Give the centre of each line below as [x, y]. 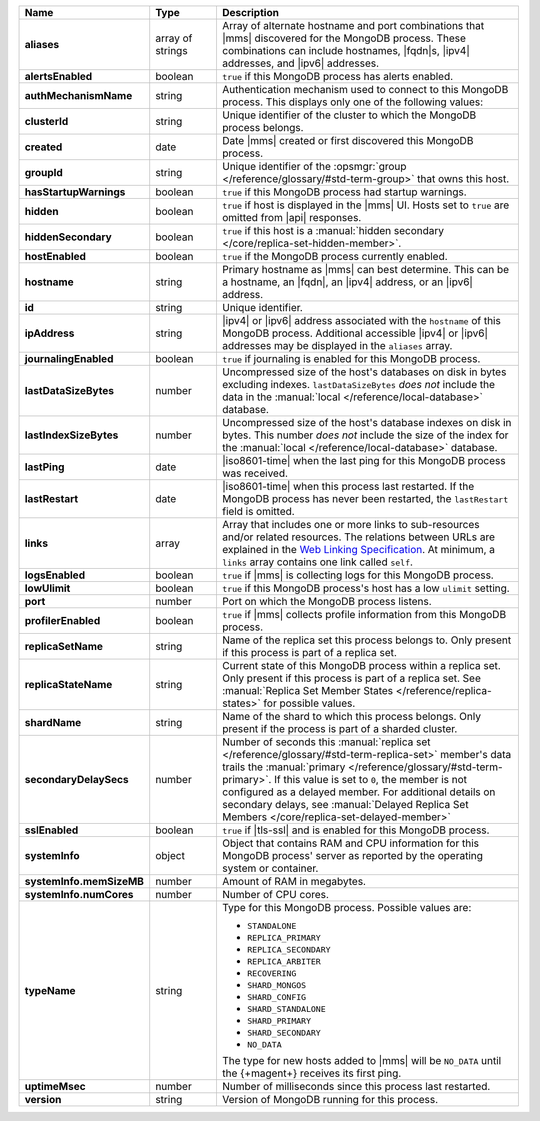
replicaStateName [68, 684]
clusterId [46, 121]
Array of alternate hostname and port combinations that [353, 25]
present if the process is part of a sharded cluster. [339, 728]
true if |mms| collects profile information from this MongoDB [364, 614]
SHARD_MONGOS [276, 985]
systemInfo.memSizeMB [84, 881]
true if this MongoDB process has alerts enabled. [337, 76]
